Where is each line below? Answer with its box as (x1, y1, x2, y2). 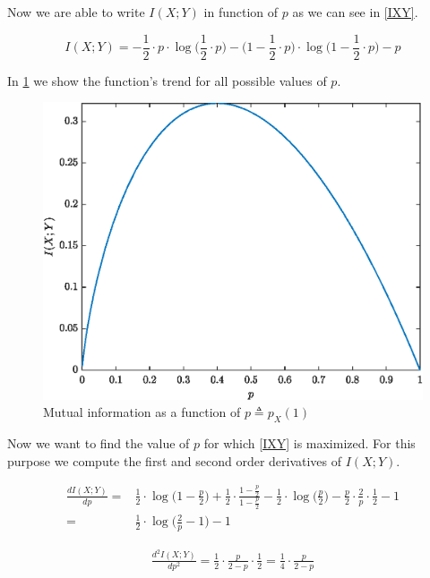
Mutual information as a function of (43, 403, 241, 421)
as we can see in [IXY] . (292, 3, 418, 21)
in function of (203, 3, 279, 21)
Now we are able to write (7, 3, 145, 21)
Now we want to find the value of (7, 433, 190, 452)
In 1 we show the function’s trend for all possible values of (7, 71, 327, 89)
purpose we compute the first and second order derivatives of (7, 451, 342, 470)
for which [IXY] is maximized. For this (203, 433, 416, 452)
